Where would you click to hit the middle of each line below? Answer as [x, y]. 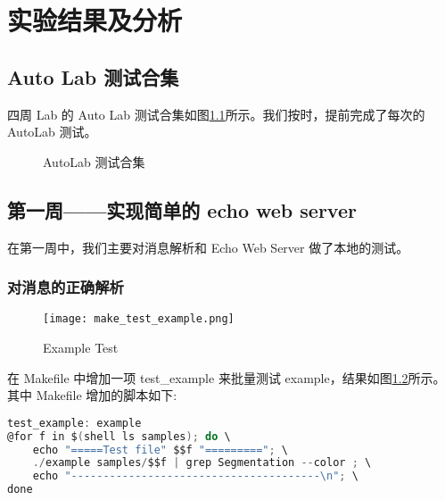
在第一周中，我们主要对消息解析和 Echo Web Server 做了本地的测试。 [208, 247]
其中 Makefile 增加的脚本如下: [92, 395]
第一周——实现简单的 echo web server [182, 209]
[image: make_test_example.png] [139, 319]
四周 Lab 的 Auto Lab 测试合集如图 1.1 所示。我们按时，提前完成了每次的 [216, 114]
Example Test [81, 348]
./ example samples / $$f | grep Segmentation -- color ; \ [202, 463]
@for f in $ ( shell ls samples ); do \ [119, 436]
